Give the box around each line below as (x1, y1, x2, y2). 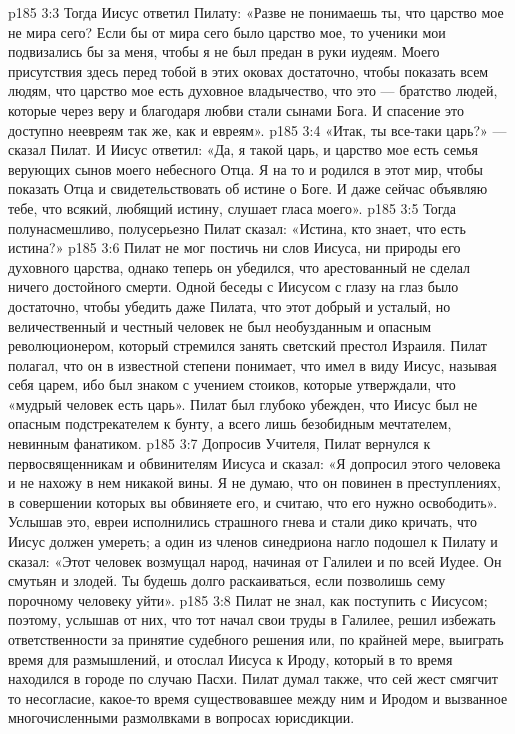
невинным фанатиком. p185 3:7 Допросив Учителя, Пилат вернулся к (8, 433, 431, 454)
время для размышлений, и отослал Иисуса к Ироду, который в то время (8, 648, 453, 669)
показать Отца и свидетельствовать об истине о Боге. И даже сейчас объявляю (8, 178, 488, 199)
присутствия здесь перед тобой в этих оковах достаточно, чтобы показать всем (8, 60, 489, 81)
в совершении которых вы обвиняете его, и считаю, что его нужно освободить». (8, 491, 498, 512)
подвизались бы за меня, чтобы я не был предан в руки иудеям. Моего (8, 41, 440, 62)
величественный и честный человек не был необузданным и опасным (8, 315, 432, 336)
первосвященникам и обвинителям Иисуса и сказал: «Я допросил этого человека (8, 452, 501, 473)
